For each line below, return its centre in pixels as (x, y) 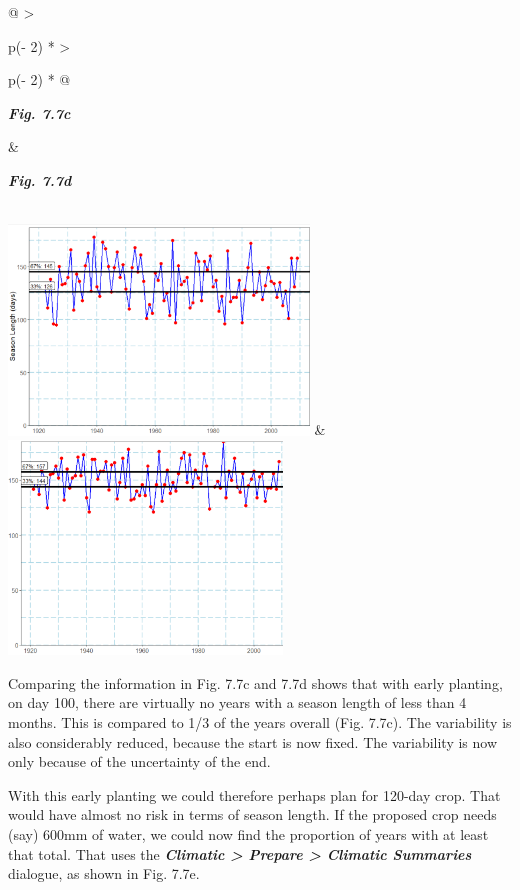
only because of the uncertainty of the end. (139, 761)
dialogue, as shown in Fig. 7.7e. (104, 873)
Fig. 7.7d (40, 179)
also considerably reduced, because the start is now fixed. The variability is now (253, 741)
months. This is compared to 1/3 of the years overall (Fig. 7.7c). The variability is (260, 721)
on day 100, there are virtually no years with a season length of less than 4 (237, 702)
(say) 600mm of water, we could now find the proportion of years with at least (248, 833)
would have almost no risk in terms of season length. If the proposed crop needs (252, 814)
